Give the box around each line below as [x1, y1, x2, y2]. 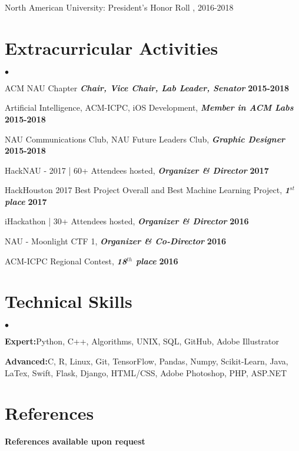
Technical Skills [5, 289, 132, 313]
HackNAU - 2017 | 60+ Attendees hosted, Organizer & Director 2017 [5, 164, 269, 176]
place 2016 [135, 254, 178, 267]
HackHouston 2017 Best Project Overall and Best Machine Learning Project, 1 [5, 184, 290, 196]
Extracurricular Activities [5, 35, 218, 59]
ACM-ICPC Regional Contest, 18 [5, 254, 127, 267]
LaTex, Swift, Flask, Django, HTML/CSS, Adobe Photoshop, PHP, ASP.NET [5, 366, 287, 379]
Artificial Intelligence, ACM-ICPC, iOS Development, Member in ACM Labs [5, 101, 294, 114]
